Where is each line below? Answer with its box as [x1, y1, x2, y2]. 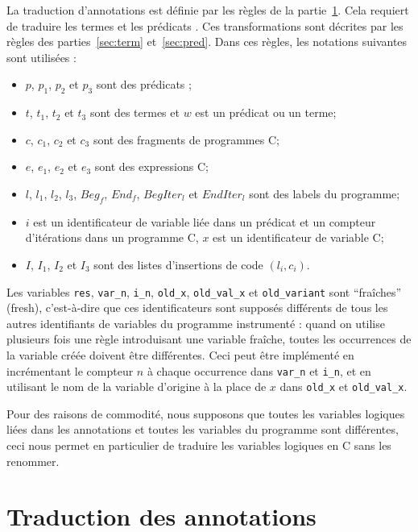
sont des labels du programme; [249, 185, 400, 202]
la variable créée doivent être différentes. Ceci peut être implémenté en [6, 346, 354, 363]
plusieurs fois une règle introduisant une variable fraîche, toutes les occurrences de [6, 330, 412, 347]
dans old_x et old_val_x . [279, 378, 408, 395]
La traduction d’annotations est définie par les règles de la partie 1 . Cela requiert [6, 2, 409, 18]
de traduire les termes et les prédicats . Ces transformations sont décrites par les [6, 17, 404, 34]
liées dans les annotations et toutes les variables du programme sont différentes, [6, 421, 399, 438]
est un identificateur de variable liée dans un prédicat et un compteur [33, 213, 376, 230]
